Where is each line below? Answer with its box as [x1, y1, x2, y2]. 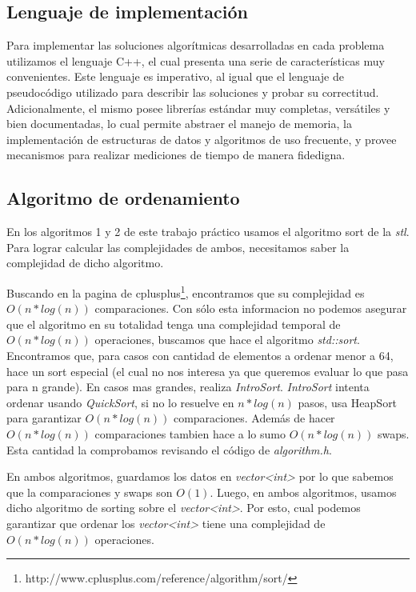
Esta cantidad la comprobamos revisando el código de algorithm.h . [6, 441, 332, 458]
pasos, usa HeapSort [298, 394, 398, 410]
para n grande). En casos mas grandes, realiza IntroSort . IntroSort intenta [6, 378, 370, 395]
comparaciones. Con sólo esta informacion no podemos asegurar [94, 300, 407, 317]
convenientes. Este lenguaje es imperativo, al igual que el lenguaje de [6, 68, 345, 85]
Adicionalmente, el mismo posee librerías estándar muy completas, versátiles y [6, 99, 390, 116]
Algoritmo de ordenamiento [6, 186, 240, 210]
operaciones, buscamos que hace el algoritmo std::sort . [94, 331, 360, 348]
